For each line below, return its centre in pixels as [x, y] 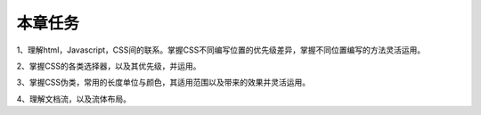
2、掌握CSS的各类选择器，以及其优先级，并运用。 [109, 66]
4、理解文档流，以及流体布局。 [74, 99]
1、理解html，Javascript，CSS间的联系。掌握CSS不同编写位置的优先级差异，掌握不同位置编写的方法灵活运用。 [221, 50]
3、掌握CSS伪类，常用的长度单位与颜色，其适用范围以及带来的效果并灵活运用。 [163, 82]
